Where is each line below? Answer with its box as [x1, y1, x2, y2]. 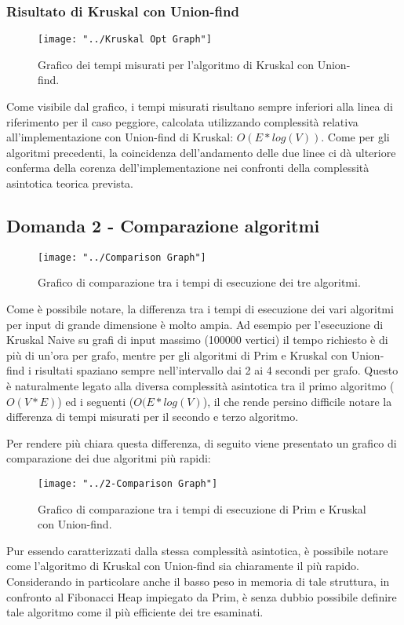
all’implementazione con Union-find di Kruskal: [6, 129, 234, 145]
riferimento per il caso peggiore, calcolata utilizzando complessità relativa [6, 113, 359, 130]
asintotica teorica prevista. [6, 175, 134, 192]
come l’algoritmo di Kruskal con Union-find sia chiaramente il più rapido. [6, 557, 359, 574]
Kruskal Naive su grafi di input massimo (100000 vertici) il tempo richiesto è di [6, 331, 388, 348]
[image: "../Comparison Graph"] [38, 251, 206, 263]
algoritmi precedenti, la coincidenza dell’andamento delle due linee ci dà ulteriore [6, 144, 396, 160]
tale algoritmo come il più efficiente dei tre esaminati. [6, 604, 264, 620]
